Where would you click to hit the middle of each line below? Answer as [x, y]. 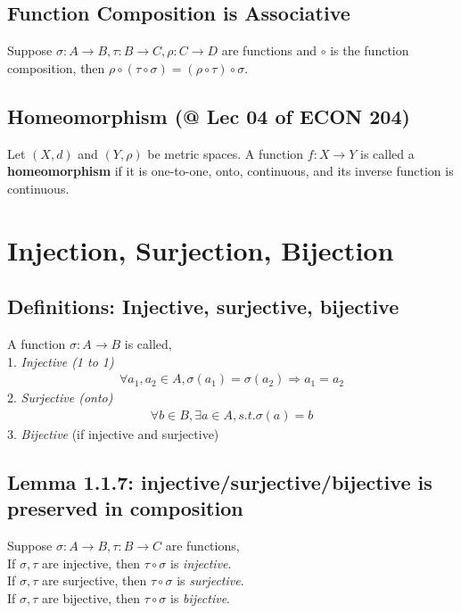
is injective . [201, 563]
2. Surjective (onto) [60, 398]
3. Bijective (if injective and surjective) [113, 433]
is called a [387, 153]
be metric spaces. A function [226, 153]
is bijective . [201, 597]
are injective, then [91, 563]
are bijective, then [91, 597]
